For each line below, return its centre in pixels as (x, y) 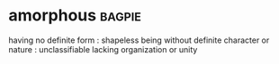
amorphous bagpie (75, 16)
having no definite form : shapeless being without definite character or (139, 40)
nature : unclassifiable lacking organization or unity (103, 49)
